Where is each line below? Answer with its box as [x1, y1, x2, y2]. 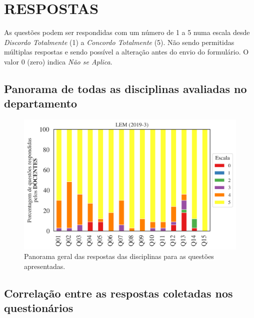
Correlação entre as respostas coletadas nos [4, 285, 233, 300]
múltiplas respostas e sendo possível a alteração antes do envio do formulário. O [4, 46, 249, 57]
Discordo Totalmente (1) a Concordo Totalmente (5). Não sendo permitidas [4, 36, 234, 47]
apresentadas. [24, 260, 65, 271]
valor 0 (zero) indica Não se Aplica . [4, 56, 112, 66]
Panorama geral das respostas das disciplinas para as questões [24, 251, 214, 261]
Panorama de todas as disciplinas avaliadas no [4, 80, 247, 96]
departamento [4, 95, 77, 111]
